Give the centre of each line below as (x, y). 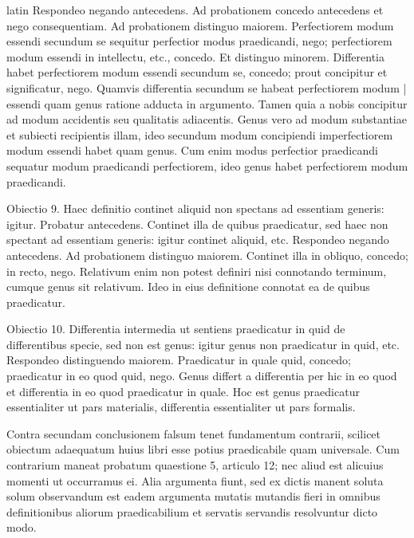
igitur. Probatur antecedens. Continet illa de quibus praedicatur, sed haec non (197, 224)
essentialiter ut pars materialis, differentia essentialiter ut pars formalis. (181, 407)
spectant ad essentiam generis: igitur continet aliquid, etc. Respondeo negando (198, 240)
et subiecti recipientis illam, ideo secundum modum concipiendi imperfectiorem (200, 134)
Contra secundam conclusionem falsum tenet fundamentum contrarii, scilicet (194, 433)
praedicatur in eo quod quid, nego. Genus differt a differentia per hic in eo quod (202, 376)
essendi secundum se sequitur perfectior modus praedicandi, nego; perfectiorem (199, 41)
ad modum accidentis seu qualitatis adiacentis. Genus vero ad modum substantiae (207, 119)
